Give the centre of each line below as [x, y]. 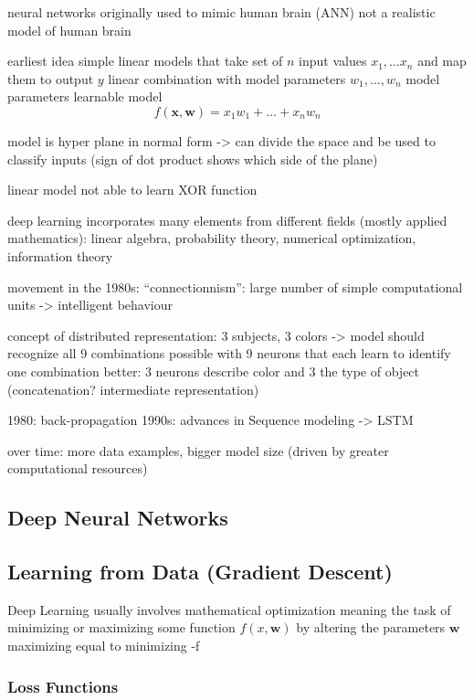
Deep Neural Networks [118, 518]
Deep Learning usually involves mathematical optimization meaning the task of [229, 609]
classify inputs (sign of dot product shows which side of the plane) [193, 159]
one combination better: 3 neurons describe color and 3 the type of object [214, 371]
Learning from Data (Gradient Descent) [200, 572]
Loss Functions [63, 686]
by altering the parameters [371, 627]
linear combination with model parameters [227, 78]
